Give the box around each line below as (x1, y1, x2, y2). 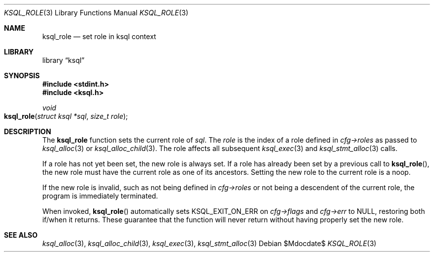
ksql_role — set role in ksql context (42, 32, 157, 41)
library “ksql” (42, 56, 85, 64)
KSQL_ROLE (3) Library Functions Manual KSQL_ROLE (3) (4, 8, 189, 17)
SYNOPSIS (4, 71, 40, 80)
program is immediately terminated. (42, 192, 158, 200)
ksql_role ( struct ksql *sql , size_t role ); (4, 112, 128, 120)
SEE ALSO (4, 231, 38, 239)
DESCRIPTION (4, 127, 52, 136)
